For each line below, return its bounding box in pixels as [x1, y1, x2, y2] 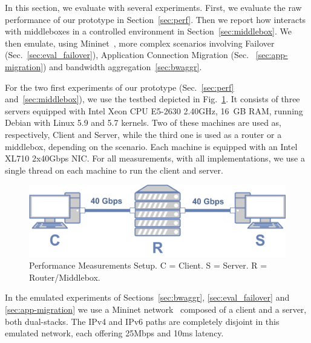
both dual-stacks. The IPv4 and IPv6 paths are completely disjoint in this [5, 315, 280, 327]
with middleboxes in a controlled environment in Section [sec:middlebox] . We [5, 25, 292, 38]
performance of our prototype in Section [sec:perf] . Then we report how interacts [5, 13, 306, 25]
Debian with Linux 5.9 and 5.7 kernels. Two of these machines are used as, [5, 116, 281, 129]
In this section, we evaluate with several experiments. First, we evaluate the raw [5, 1, 302, 13]
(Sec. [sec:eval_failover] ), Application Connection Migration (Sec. [5, 48, 249, 61]
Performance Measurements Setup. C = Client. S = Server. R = [29, 259, 267, 272]
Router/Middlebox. [29, 270, 100, 283]
